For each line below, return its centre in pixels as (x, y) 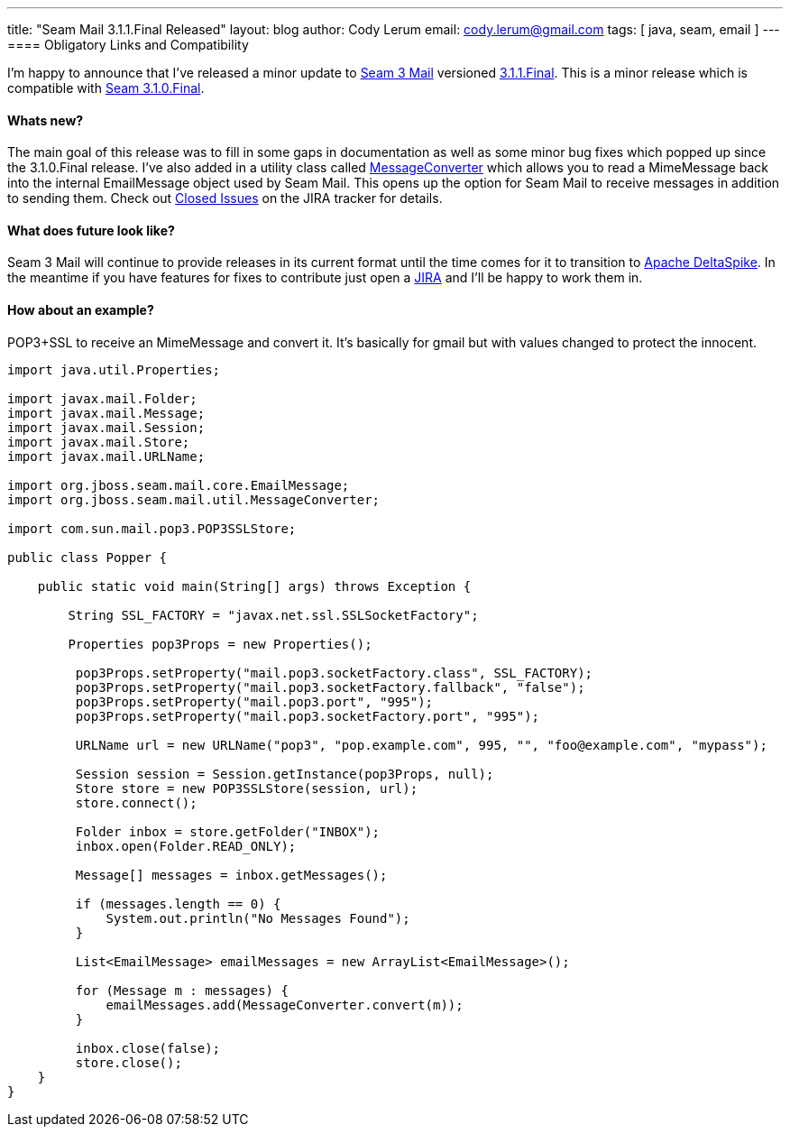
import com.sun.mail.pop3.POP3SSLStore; (152, 528)
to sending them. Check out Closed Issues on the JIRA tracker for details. (225, 198)
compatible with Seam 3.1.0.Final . (106, 88)
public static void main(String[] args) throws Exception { (254, 586)
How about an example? (81, 310)
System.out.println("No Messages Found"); (258, 918)
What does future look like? (91, 230)
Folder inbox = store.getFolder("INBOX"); (228, 831)
